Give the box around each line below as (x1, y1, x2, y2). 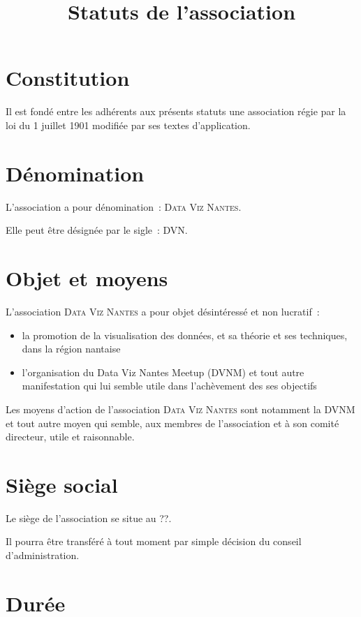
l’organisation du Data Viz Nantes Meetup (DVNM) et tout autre (22, 364, 304, 379)
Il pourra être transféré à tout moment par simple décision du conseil (6, 534, 302, 549)
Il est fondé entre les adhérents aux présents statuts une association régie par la (6, 104, 346, 119)
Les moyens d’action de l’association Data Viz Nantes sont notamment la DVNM (6, 401, 355, 416)
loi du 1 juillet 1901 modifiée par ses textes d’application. (6, 117, 251, 132)
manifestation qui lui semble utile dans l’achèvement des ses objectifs (22, 378, 317, 393)
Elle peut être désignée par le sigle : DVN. (6, 223, 188, 237)
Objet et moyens (6, 264, 168, 292)
